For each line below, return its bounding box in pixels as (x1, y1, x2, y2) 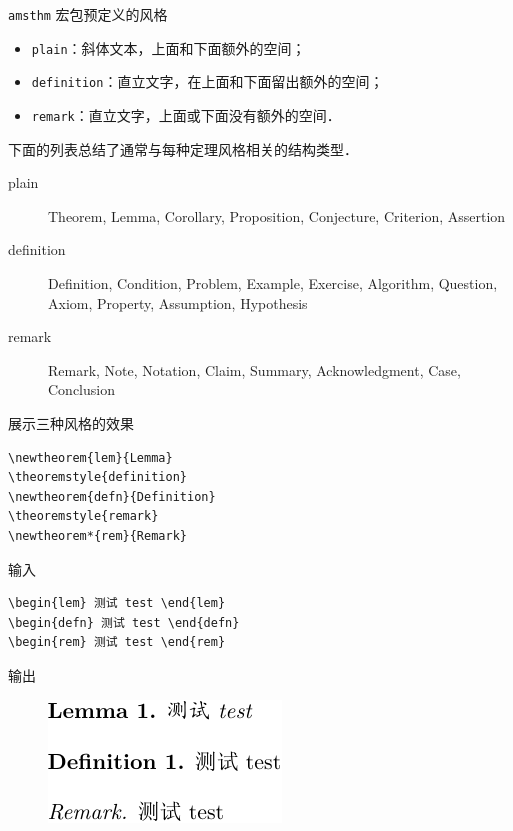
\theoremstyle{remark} (8, 509, 159, 524)
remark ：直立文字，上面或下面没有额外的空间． (31, 104, 341, 125)
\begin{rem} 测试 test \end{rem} (8, 635, 226, 650)
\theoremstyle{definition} (8, 470, 187, 485)
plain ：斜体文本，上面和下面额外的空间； (31, 37, 306, 58)
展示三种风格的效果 (8, 412, 134, 433)
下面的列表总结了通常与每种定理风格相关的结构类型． (8, 138, 358, 159)
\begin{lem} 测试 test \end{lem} (8, 596, 226, 611)
